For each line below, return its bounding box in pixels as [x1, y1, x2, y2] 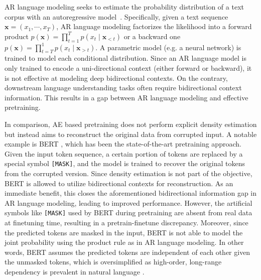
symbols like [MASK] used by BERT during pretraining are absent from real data [5, 207, 252, 218]
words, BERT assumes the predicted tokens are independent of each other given [5, 246, 250, 257]
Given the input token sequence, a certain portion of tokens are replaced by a [5, 148, 243, 159]
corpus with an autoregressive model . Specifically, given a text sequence [5, 11, 228, 22]
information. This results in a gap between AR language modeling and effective [5, 92, 248, 102]
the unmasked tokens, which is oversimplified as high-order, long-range [5, 256, 222, 267]
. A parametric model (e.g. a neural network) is [95, 42, 241, 52]
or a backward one [123, 31, 181, 41]
